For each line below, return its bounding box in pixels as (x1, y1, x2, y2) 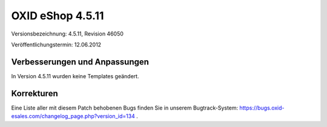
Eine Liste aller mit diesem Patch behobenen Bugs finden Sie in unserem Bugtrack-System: (11, 104, 239, 111)
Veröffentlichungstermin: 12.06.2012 (11, 41, 102, 48)
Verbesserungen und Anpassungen (11, 57, 150, 67)
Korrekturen (11, 88, 58, 99)
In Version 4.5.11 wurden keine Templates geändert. (11, 72, 139, 79)
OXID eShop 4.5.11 (11, 9, 104, 22)
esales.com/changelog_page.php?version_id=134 (11, 113, 136, 120)
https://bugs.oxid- (239, 104, 285, 111)
